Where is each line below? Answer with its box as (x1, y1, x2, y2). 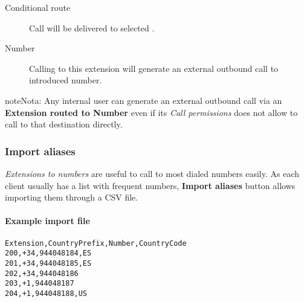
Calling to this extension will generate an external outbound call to (29, 62, 279, 74)
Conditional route (5, 1, 71, 13)
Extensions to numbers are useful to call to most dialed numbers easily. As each (5, 167, 300, 179)
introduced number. (29, 74, 102, 86)
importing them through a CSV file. (5, 191, 138, 204)
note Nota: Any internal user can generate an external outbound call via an (5, 94, 282, 106)
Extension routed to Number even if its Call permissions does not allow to (5, 106, 298, 118)
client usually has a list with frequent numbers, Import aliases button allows (5, 179, 296, 191)
